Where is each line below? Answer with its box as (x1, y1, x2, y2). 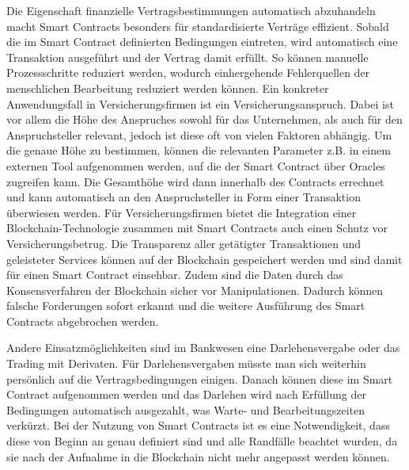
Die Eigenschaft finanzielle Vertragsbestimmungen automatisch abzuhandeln (6, 2, 376, 18)
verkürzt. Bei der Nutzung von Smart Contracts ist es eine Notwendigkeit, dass (6, 417, 390, 434)
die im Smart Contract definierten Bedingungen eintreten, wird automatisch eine (6, 33, 398, 50)
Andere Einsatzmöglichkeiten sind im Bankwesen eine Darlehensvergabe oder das (6, 339, 400, 356)
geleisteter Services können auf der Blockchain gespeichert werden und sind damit (6, 250, 403, 267)
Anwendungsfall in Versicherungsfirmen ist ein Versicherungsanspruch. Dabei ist (6, 95, 394, 112)
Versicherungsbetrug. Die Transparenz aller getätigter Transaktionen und (6, 235, 362, 251)
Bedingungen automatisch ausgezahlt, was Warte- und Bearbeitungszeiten (6, 401, 365, 418)
